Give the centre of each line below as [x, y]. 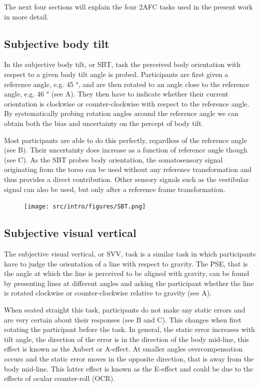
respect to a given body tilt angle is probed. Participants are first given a [116, 74]
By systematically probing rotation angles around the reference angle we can [121, 113]
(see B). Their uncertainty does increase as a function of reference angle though [126, 150]
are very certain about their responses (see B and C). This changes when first [123, 319]
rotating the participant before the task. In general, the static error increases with [129, 329]
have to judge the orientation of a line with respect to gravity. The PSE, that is [126, 263]
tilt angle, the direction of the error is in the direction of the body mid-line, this [126, 339]
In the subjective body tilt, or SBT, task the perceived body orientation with [122, 64]
